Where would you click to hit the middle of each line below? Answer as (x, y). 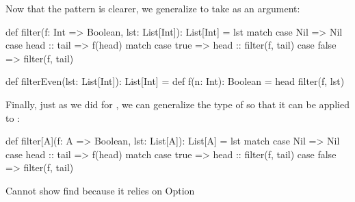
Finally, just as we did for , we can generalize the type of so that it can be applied (177, 104)
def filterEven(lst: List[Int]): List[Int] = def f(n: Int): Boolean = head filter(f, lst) (175, 81)
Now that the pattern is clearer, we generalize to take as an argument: (153, 8)
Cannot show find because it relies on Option (100, 190)
